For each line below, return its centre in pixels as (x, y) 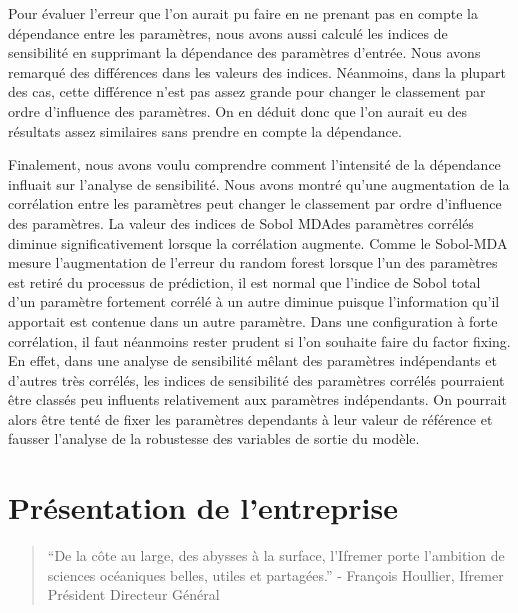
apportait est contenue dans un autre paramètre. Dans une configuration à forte (253, 320)
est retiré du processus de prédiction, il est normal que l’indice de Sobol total (244, 281)
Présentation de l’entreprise (203, 507)
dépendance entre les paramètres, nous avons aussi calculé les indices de (228, 32)
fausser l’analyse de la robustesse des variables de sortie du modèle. (214, 438)
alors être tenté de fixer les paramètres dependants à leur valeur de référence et (250, 418)
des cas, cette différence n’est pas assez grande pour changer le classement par (247, 91)
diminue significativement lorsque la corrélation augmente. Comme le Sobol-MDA (258, 242)
